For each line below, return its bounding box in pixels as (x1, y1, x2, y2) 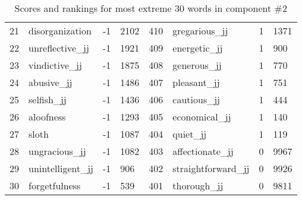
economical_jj (172, 110, 231, 123)
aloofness (29, 110, 66, 123)
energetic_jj (172, 41, 223, 55)
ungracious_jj (29, 144, 86, 158)
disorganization (29, 24, 92, 37)
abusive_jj (29, 75, 73, 89)
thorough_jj (172, 179, 224, 192)
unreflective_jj (29, 41, 89, 55)
